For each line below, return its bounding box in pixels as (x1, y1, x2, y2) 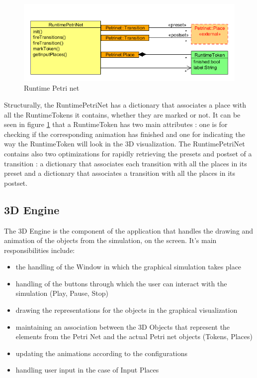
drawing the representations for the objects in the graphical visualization (15, 305, 238, 315)
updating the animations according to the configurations (15, 348, 188, 358)
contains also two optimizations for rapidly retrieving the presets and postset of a (4, 148, 252, 158)
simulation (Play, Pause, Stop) (15, 288, 108, 298)
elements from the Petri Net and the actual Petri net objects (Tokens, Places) (15, 331, 253, 342)
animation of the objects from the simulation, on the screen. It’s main (4, 235, 217, 246)
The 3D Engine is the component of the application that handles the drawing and (4, 225, 254, 236)
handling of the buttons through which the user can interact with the (15, 278, 227, 288)
